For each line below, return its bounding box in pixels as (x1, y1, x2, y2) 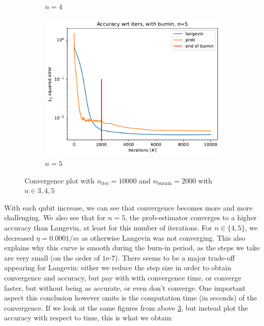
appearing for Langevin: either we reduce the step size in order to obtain (4, 262, 231, 273)
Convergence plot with (25, 175, 95, 185)
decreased (4, 232, 34, 243)
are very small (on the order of (4, 252, 100, 263)
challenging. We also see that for (4, 212, 106, 223)
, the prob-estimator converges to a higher (125, 212, 257, 223)
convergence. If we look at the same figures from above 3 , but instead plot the (4, 302, 248, 313)
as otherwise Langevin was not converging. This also (81, 232, 246, 243)
